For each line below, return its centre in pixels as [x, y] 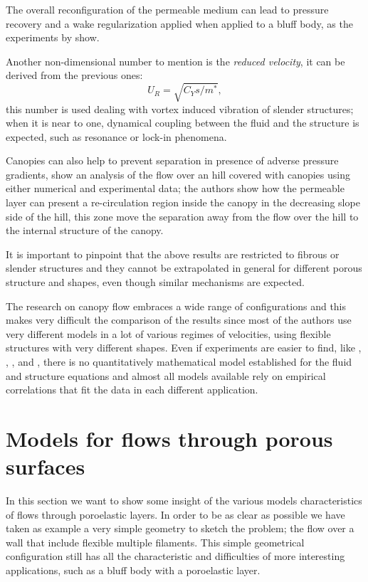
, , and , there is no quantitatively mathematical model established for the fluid [179, 362]
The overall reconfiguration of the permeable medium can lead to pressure [167, 9]
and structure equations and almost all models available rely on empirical [166, 375]
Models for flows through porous [169, 438]
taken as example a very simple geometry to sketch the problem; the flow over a [180, 528]
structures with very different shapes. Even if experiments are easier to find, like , [184, 348]
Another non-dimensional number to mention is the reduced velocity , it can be [175, 61]
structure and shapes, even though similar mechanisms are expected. [155, 282]
